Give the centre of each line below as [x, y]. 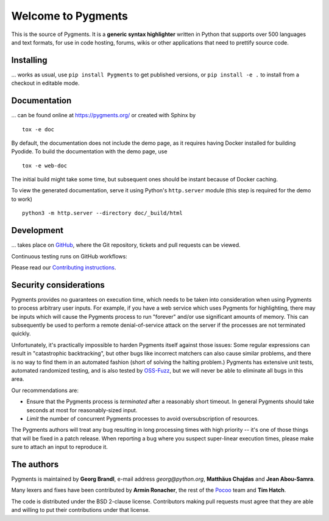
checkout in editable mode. [45, 83]
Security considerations [58, 285]
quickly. [21, 333]
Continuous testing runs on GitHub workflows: [69, 256]
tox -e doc [38, 129]
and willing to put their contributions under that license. [81, 510]
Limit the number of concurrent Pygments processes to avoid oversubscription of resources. [143, 418]
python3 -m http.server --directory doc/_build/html [102, 213]
